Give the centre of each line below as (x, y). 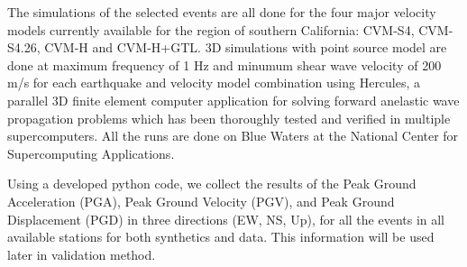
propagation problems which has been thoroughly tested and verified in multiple (229, 118)
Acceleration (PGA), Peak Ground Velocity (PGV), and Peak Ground (201, 201)
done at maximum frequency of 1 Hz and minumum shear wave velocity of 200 (224, 64)
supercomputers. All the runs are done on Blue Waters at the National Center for (233, 136)
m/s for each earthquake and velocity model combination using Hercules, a (214, 83)
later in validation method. (82, 254)
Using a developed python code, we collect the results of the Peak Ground (212, 184)
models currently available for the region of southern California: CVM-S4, (211, 29)
